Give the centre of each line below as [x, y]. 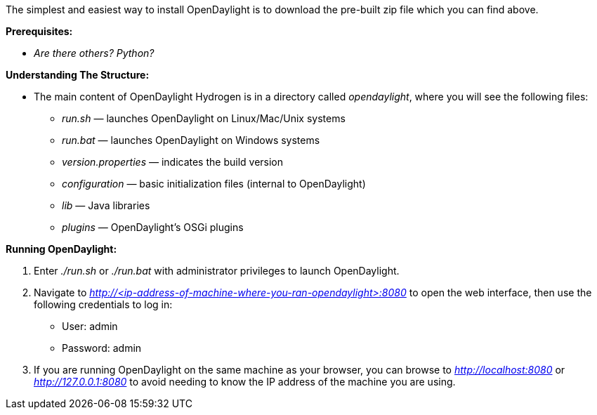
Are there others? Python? [94, 53]
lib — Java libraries [106, 205]
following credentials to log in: [103, 304]
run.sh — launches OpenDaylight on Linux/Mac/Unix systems [204, 118]
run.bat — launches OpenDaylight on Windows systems [191, 140]
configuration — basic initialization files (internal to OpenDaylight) [214, 184]
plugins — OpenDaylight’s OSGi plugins [153, 227]
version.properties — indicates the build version [173, 162]
